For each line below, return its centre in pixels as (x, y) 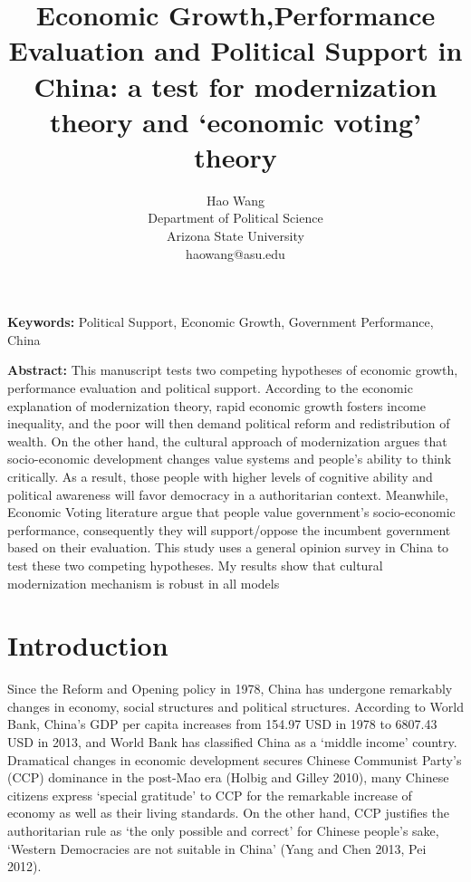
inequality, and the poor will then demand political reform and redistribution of (229, 423)
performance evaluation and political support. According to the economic (210, 388)
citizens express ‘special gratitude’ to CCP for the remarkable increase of (210, 795)
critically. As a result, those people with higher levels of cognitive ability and (220, 476)
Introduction (88, 645)
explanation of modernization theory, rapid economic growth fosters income (216, 405)
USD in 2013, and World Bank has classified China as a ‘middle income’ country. (232, 742)
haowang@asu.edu (235, 253)
